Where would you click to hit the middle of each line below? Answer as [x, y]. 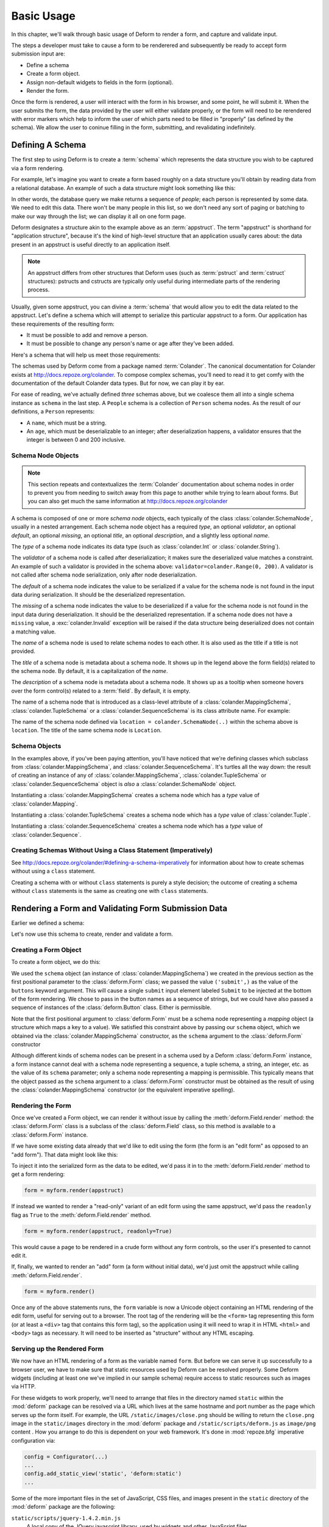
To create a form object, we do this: [56, 962]
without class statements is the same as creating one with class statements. [110, 891]
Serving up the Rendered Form [57, 1349]
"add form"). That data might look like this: [65, 1154]
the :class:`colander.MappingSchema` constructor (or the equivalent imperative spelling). [123, 1090]
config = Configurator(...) [66, 1456]
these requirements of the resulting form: [63, 324]
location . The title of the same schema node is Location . [87, 731]
